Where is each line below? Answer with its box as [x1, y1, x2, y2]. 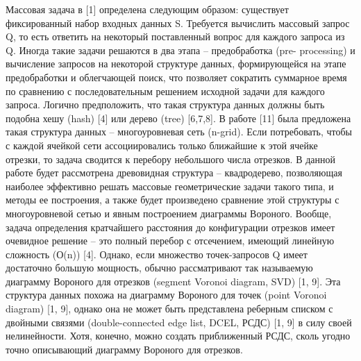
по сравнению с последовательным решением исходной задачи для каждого [6, 83, 325, 98]
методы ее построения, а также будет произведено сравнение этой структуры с [6, 192, 339, 207]
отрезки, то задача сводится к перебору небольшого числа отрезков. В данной [6, 151, 335, 166]
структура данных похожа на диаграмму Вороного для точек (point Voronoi [6, 287, 327, 302]
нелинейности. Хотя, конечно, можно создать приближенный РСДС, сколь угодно [6, 328, 351, 343]
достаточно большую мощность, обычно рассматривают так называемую [6, 260, 313, 275]
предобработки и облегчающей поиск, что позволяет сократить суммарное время [6, 69, 347, 84]
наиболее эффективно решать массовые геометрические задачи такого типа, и [6, 178, 334, 193]
